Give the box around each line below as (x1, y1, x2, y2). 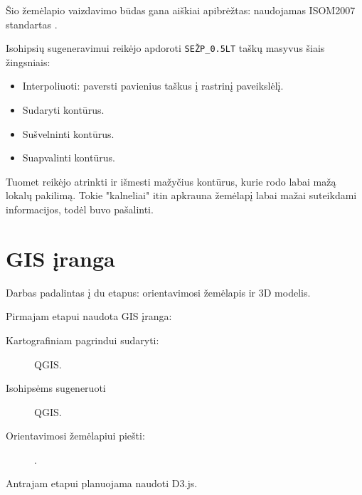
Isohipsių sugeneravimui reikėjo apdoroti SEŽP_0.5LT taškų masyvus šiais (6, 41, 325, 55)
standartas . (6, 16, 58, 31)
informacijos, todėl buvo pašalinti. (6, 202, 154, 216)
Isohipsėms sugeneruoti (6, 380, 106, 395)
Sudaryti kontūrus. (22, 102, 105, 117)
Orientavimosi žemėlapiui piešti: (6, 428, 145, 443)
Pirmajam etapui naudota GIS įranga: (6, 309, 172, 324)
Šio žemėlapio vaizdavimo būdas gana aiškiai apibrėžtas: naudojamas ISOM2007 (6, 3, 356, 17)
